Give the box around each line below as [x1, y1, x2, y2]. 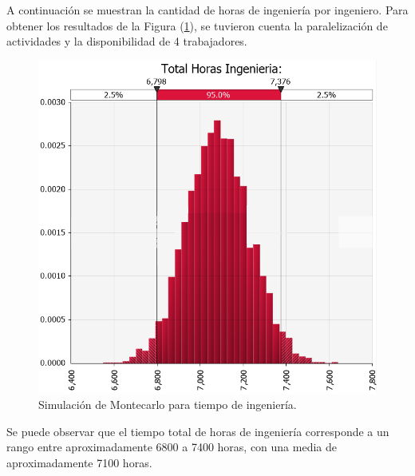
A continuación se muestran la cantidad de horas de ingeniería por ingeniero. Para [6, 2, 409, 18]
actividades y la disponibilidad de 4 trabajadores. [6, 33, 247, 50]
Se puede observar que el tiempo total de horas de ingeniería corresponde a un [6, 422, 389, 439]
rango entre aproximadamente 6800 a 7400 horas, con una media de [6, 438, 337, 455]
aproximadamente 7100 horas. [6, 454, 152, 470]
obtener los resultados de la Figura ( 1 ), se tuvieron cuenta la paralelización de [6, 17, 388, 34]
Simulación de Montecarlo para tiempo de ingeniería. [38, 396, 297, 413]
